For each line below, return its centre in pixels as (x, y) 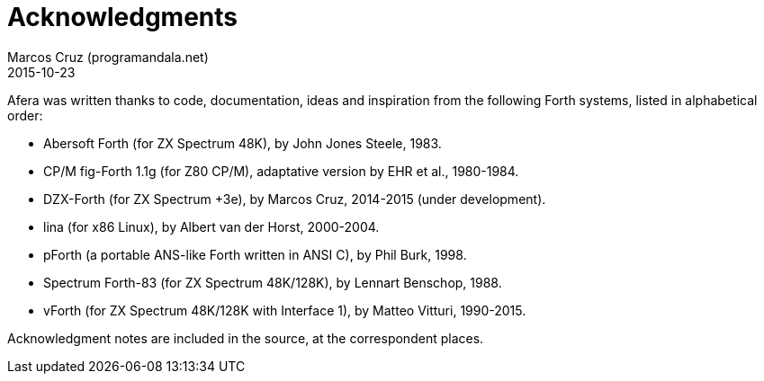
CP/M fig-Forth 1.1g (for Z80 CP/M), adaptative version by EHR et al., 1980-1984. (281, 171)
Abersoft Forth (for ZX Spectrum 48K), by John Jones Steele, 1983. (243, 143)
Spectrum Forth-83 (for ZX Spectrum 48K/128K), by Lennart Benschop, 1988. (273, 282)
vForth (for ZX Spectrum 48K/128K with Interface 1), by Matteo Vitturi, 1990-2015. (285, 310)
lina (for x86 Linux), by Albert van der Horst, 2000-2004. (211, 226)
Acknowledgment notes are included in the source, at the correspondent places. (246, 338)
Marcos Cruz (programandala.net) (108, 57)
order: (25, 115)
